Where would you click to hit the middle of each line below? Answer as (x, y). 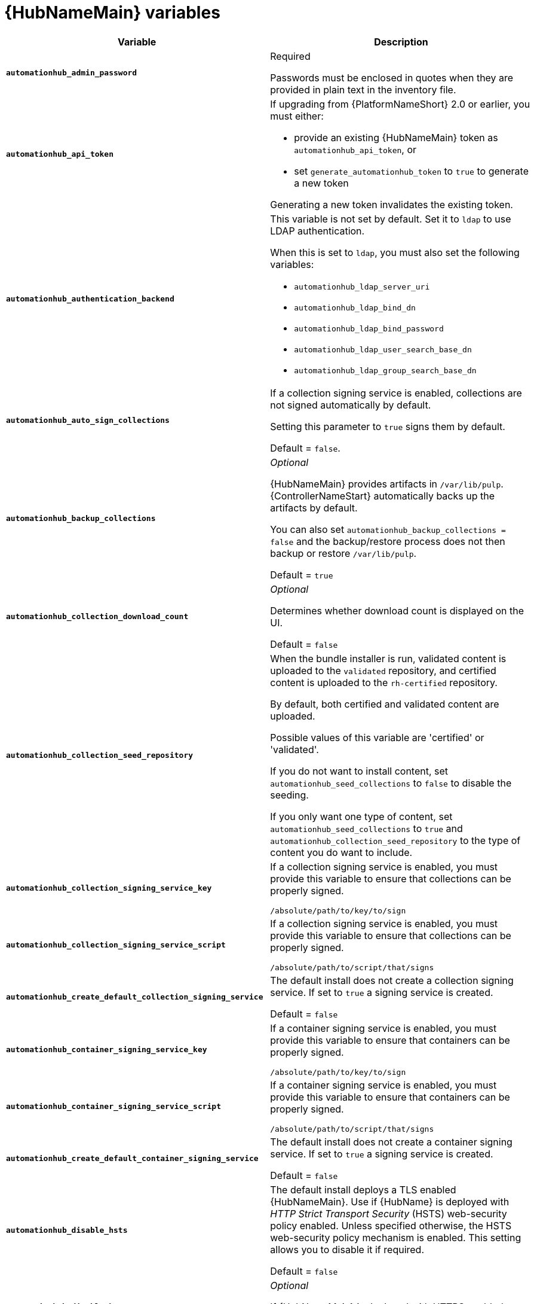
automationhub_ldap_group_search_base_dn (385, 370)
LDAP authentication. (317, 231)
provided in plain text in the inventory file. (363, 89)
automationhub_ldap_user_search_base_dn (383, 349)
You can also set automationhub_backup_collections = (388, 529)
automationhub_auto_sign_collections (88, 421)
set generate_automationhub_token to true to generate (411, 171)
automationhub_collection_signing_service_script (116, 945)
